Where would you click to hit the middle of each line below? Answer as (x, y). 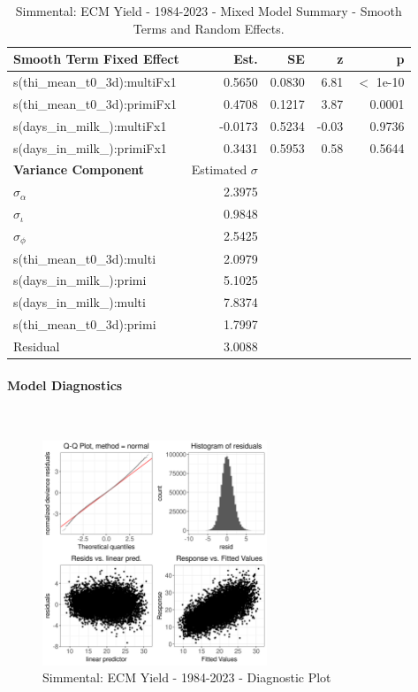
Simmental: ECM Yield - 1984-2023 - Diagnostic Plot (187, 677)
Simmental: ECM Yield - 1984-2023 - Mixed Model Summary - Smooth (209, 11)
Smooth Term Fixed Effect (96, 59)
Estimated (219, 169)
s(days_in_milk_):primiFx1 (90, 147)
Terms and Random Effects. (209, 28)
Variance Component (79, 169)
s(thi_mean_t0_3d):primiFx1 (95, 103)
